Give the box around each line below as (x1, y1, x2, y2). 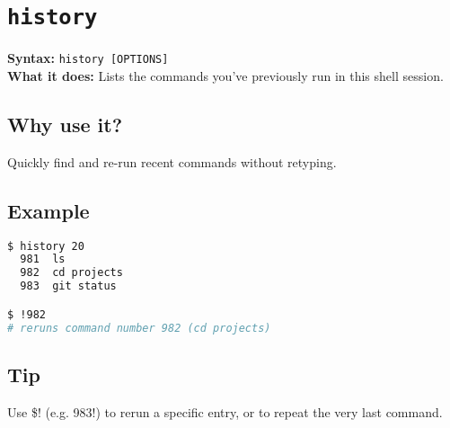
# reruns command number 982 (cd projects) (7, 321, 271, 334)
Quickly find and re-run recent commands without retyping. (7, 152, 337, 171)
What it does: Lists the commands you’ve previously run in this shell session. (7, 66, 444, 85)
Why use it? (7, 110, 123, 138)
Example (7, 196, 90, 224)
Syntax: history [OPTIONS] (7, 49, 169, 67)
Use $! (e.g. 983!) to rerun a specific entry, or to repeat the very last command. (7, 402, 443, 421)
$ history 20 (7, 239, 84, 253)
